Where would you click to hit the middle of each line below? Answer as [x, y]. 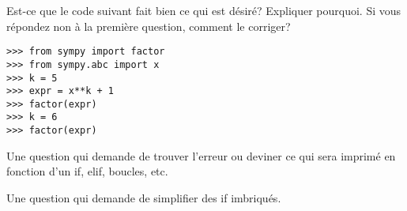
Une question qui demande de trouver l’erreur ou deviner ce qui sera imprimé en [201, 155]
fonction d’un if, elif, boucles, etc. [87, 171]
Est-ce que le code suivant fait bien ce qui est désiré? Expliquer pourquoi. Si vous [204, 10]
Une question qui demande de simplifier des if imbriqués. [144, 197]
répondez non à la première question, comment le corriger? [149, 26]
